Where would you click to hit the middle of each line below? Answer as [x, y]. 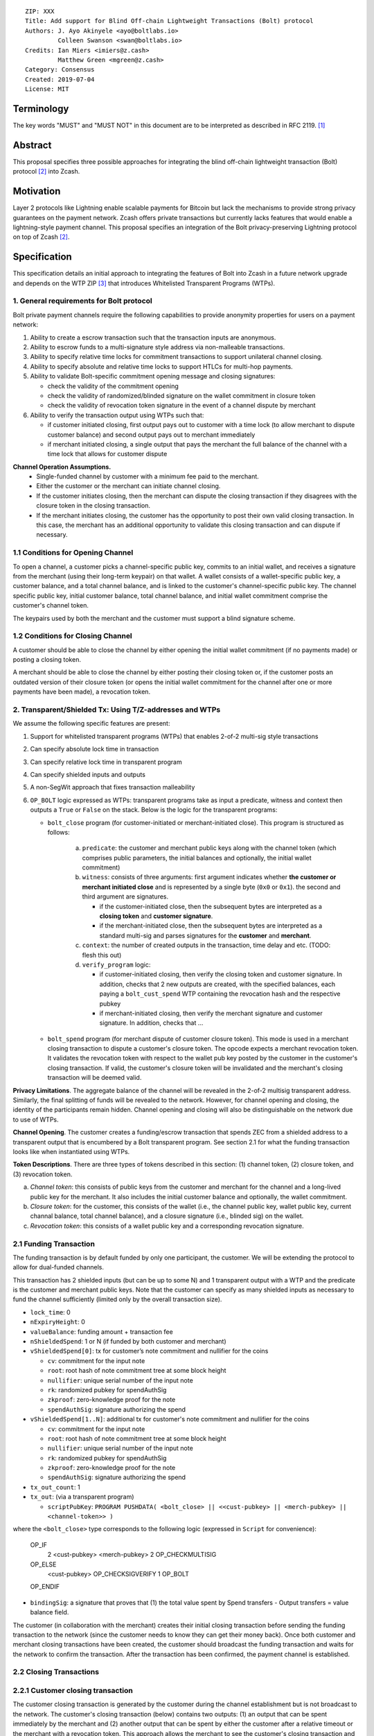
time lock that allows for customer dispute [107, 454]
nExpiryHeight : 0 [58, 1322]
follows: [59, 832]
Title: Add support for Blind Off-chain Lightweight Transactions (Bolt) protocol [169, 21]
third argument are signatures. [125, 896]
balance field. [50, 1612]
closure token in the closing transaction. [93, 506]
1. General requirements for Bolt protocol [82, 301]
